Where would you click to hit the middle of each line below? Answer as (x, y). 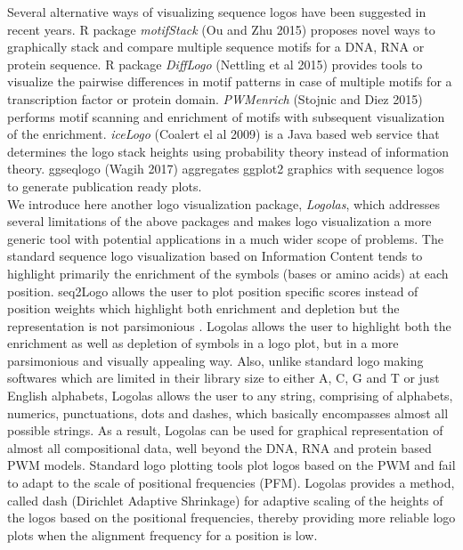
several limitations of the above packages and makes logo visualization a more (219, 221)
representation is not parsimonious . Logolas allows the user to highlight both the (229, 325)
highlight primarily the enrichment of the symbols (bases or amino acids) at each (228, 273)
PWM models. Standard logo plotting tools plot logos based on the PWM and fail (231, 465)
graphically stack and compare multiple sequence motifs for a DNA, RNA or (216, 47)
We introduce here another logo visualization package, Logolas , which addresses (224, 203)
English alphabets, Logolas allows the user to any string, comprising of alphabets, (230, 396)
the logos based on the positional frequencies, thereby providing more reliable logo (231, 518)
